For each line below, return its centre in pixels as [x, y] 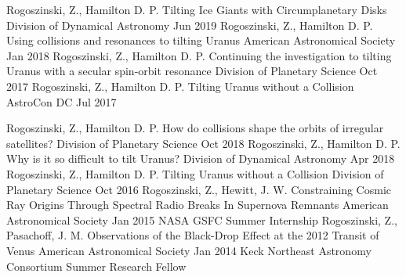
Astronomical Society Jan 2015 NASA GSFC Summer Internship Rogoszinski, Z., [202, 219]
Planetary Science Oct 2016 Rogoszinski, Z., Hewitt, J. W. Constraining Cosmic [199, 189]
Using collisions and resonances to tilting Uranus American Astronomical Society [201, 40]
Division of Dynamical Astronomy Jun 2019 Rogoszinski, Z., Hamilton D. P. [190, 25]
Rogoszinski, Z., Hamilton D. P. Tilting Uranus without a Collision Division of [195, 173]
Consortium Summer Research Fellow [96, 266]
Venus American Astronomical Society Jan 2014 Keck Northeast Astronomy [189, 250]
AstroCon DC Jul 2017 [62, 101]
